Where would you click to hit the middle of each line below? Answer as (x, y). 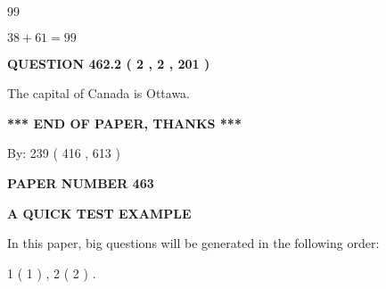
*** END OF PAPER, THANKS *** (124, 123)
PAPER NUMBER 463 (81, 182)
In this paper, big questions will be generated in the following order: (193, 243)
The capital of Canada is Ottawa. (99, 93)
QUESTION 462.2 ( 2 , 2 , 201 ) (109, 63)
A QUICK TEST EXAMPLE (99, 213)
